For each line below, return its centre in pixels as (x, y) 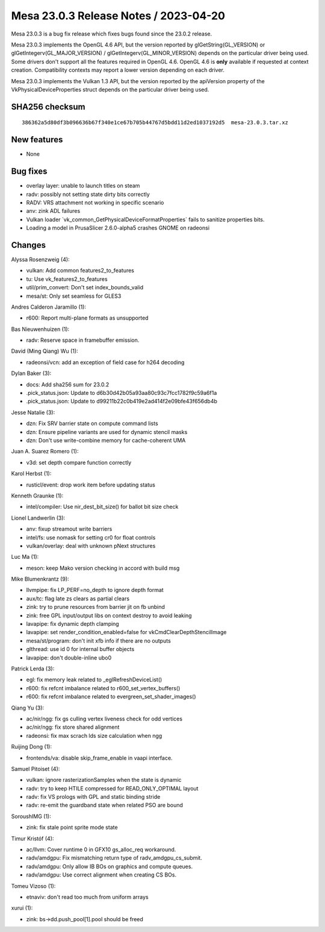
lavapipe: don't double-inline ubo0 (69, 658)
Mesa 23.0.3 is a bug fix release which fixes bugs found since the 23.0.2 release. (112, 34)
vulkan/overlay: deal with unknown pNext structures (91, 546)
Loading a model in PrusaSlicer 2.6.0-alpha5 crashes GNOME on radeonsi (118, 228)
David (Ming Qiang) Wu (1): (45, 351)
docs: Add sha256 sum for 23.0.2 (68, 384)
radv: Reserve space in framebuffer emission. (83, 340)
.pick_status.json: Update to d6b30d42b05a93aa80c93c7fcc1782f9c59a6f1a (122, 393)
